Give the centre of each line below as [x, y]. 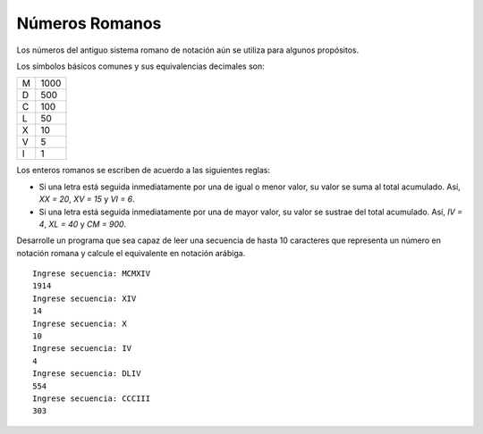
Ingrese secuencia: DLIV [87, 374]
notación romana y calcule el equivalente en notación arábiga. [131, 253]
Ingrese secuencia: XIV [85, 298]
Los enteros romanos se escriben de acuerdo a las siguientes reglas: [143, 171]
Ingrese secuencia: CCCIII [92, 398]
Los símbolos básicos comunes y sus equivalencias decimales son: [141, 66]
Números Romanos [89, 23]
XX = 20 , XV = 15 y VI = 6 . [87, 199]
